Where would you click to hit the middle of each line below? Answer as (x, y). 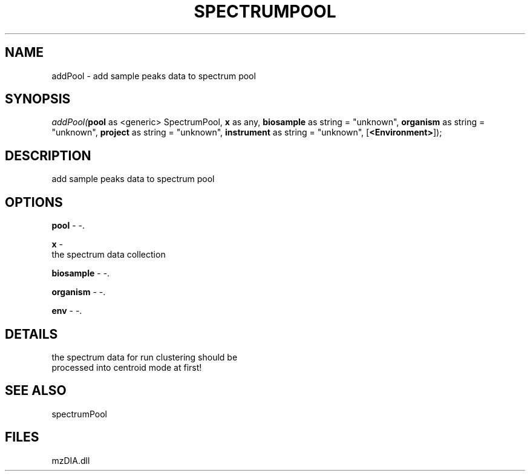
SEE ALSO (36, 391)
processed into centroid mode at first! (127, 367)
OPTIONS (34, 202)
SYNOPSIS (38, 99)
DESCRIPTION (48, 155)
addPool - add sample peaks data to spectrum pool (154, 76)
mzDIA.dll (71, 460)
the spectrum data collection (109, 255)
